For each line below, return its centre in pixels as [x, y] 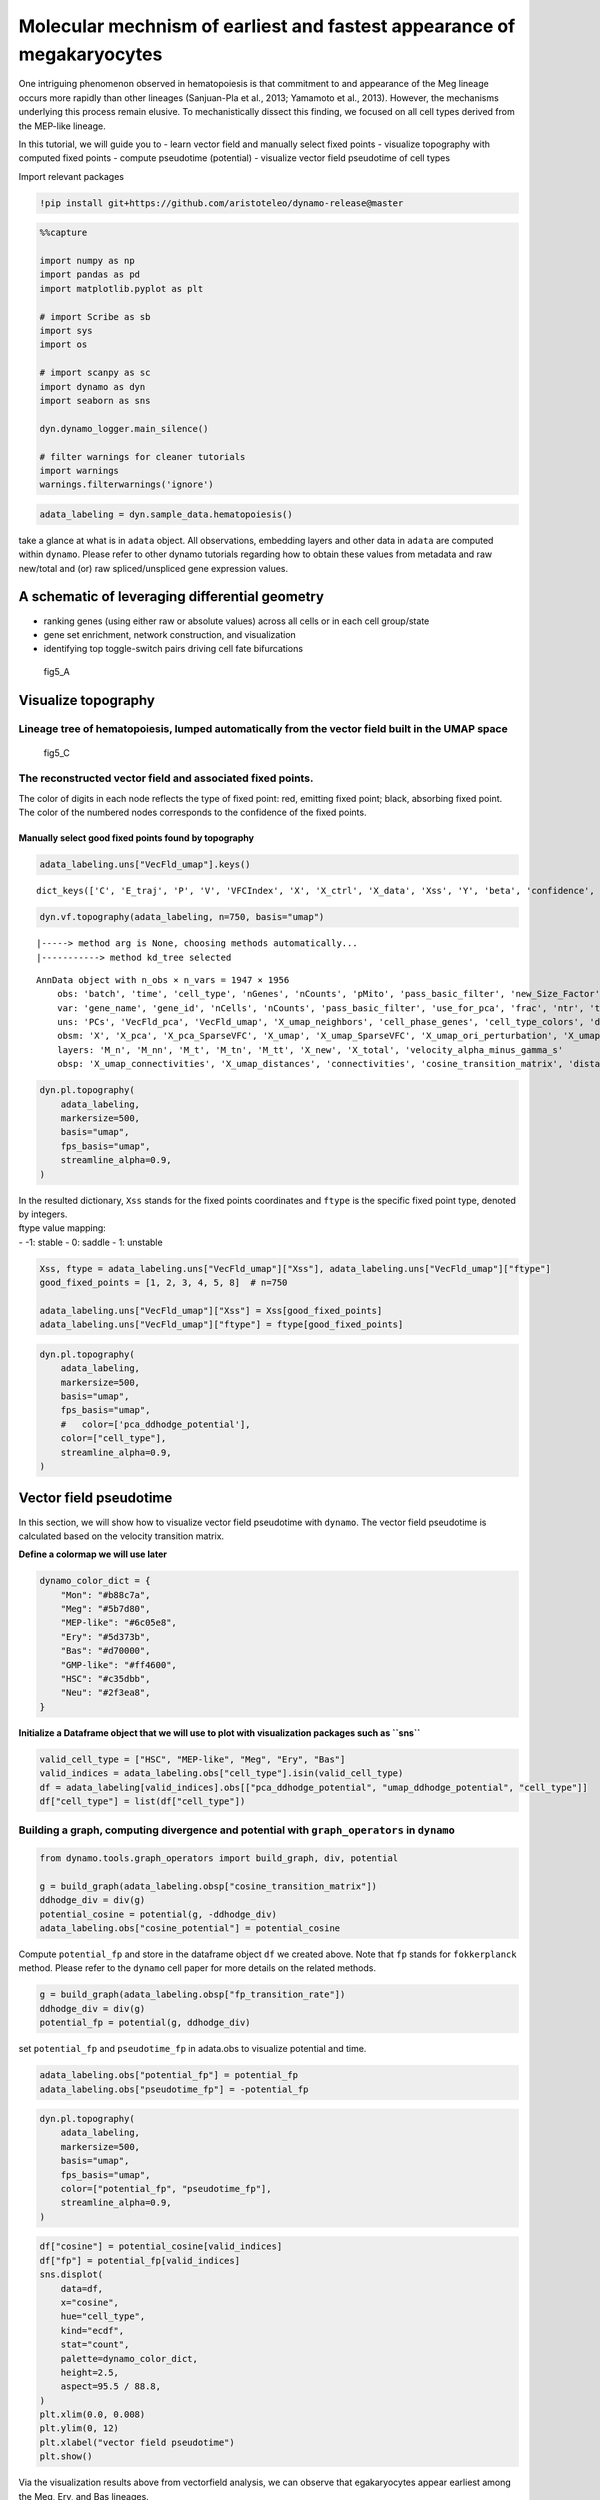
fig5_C [56, 752]
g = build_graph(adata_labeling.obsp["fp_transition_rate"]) [192, 1994]
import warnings [79, 470]
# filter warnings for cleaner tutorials [142, 456]
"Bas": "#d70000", [105, 1651]
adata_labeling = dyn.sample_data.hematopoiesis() [166, 514]
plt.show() [66, 2456]
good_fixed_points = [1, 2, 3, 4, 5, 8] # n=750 [163, 1283]
